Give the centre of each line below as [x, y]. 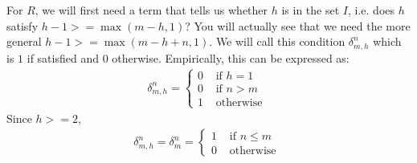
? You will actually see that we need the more [298, 25]
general [24, 41]
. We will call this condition [277, 41]
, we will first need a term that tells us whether [151, 10]
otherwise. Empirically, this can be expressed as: [231, 57]
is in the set [311, 10]
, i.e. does [371, 10]
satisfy [22, 25]
